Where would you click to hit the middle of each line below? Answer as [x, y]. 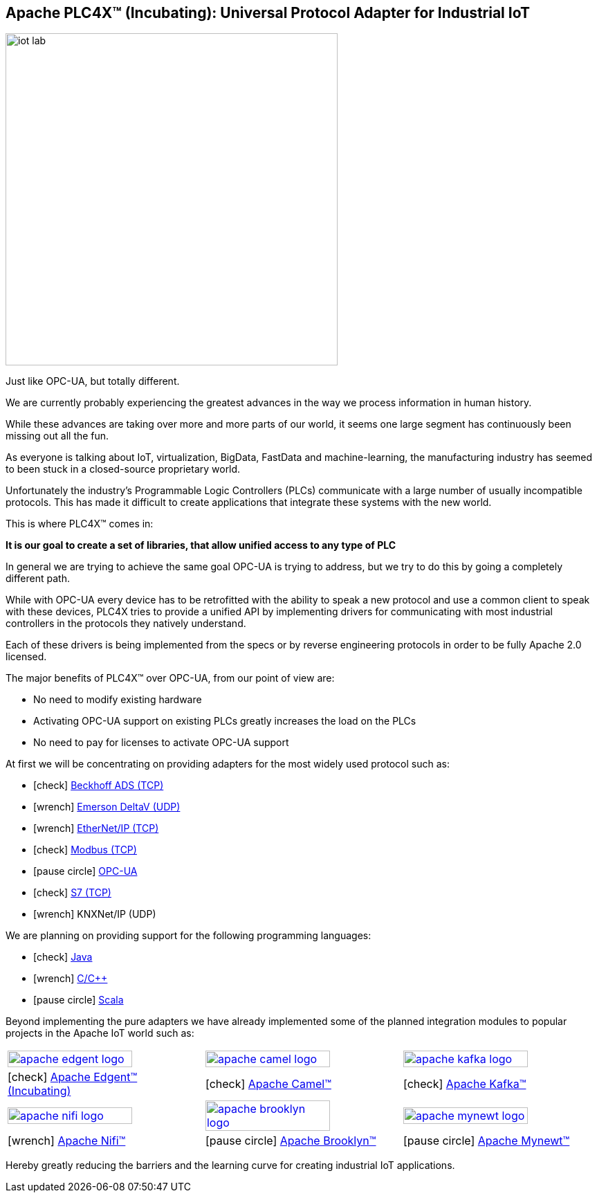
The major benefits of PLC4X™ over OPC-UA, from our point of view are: [170, 678]
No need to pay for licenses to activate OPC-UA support [161, 743]
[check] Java [63, 957]
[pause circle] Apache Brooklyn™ [291, 1141]
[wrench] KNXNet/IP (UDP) [95, 914]
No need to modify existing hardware [118, 700]
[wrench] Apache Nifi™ [67, 1141]
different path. [38, 579]
